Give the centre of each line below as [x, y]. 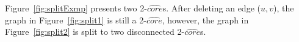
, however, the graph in [205, 19]
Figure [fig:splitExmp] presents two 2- [76, 8]
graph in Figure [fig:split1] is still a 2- [76, 19]
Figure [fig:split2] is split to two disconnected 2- [95, 31]
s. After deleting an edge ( [211, 8]
